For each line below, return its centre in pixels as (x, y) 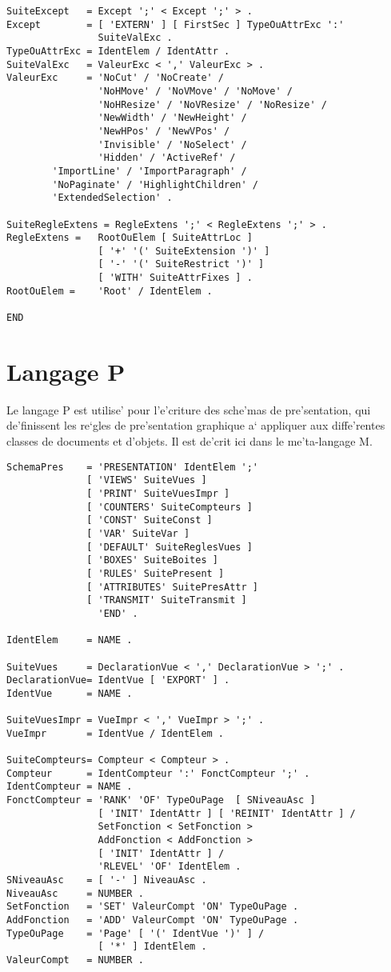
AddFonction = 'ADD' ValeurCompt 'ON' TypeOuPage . (153, 920)
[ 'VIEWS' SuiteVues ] (147, 480)
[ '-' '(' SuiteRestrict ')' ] (181, 264)
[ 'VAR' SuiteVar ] (138, 533)
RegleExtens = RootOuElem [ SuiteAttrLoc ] (130, 238)
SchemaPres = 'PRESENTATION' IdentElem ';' (132, 467)
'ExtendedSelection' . (112, 198)
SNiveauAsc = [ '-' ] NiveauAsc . (107, 880)
